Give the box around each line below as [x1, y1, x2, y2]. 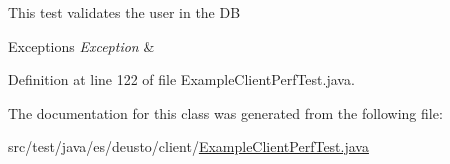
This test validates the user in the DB [8, 2, 241, 22]
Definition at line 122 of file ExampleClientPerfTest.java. [8, 69, 355, 90]
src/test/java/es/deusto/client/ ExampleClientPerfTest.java [8, 136, 369, 157]
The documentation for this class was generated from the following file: [8, 102, 443, 123]
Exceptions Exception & [8, 35, 155, 56]
